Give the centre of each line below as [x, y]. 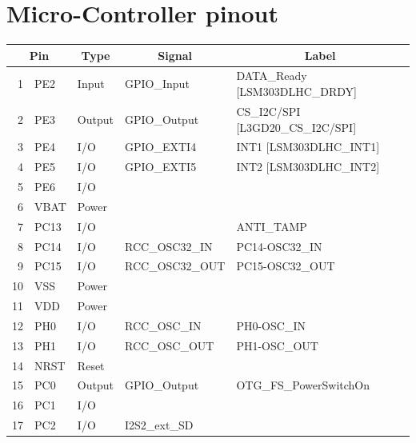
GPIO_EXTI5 [161, 167]
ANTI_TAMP [272, 226]
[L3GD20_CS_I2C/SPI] [296, 127]
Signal [175, 55]
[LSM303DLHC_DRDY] [296, 92]
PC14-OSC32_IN [279, 246]
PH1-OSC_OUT [277, 345]
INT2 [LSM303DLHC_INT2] [308, 167]
